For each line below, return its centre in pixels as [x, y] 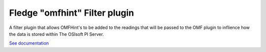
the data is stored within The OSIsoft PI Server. [57, 34]
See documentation [29, 43]
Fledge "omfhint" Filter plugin [71, 13]
